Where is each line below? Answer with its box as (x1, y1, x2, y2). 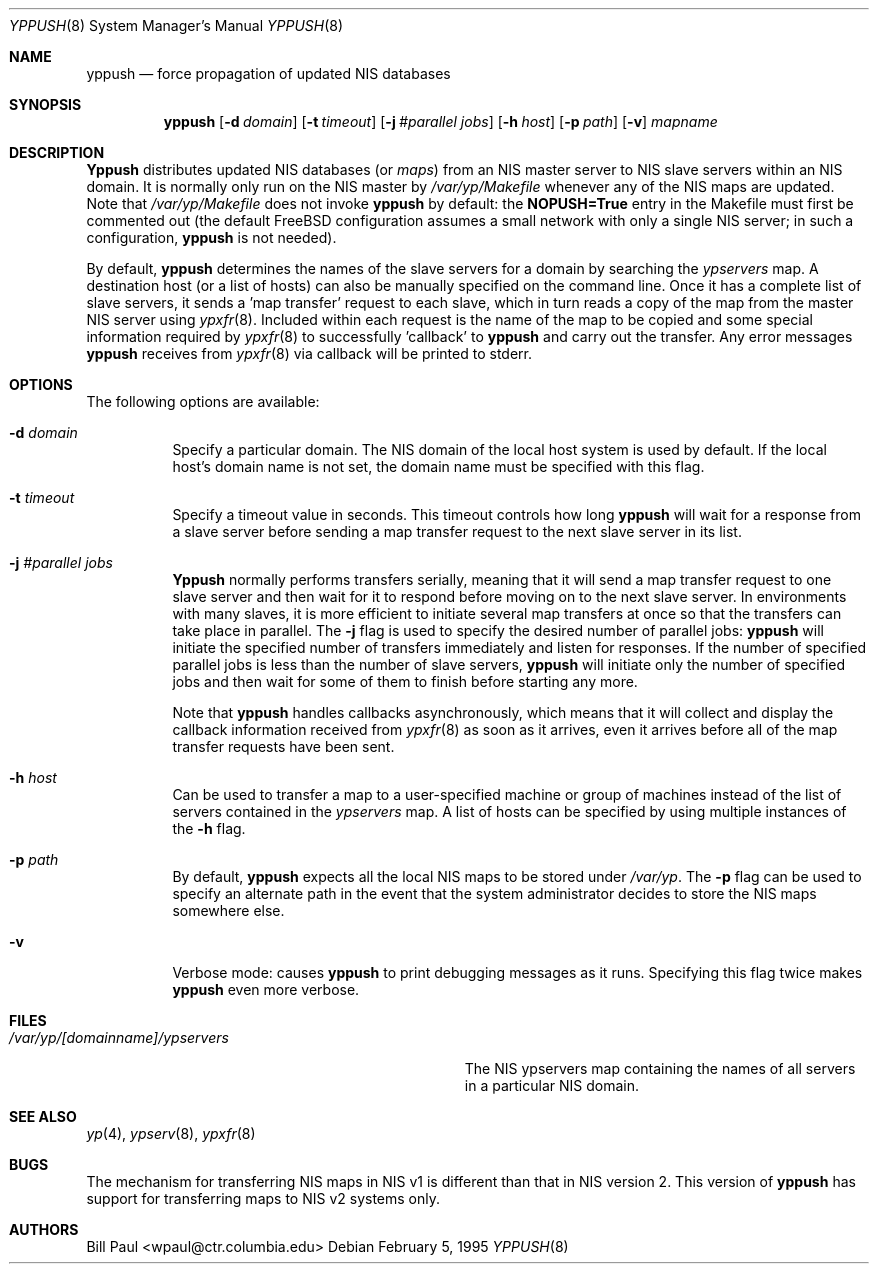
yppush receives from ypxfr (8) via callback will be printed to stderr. (86, 345, 532, 362)
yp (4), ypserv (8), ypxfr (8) (86, 1125, 256, 1142)
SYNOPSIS (9, 96, 82, 113)
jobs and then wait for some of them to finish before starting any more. (172, 673, 638, 690)
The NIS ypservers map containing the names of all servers (464, 1060, 856, 1077)
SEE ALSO (9, 1108, 77, 1125)
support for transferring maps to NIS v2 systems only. (86, 1190, 440, 1207)
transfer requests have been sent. (172, 738, 395, 755)
